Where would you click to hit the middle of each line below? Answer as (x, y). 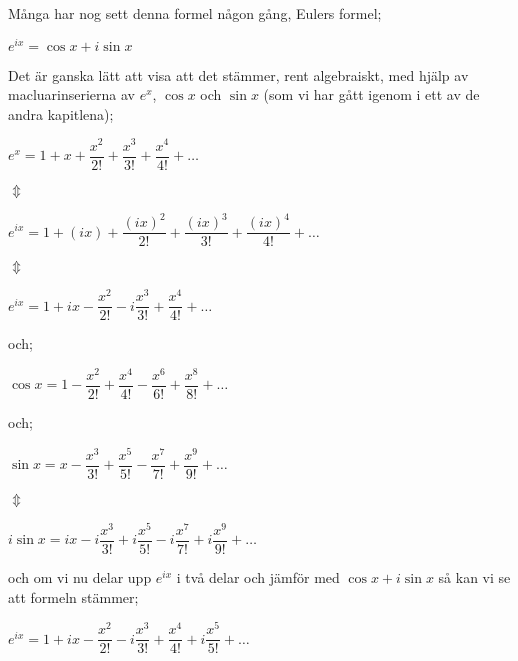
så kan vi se (474, 576)
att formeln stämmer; (73, 596)
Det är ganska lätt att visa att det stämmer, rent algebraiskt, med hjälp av (238, 74)
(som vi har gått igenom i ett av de (371, 94)
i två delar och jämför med (258, 576)
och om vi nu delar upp (80, 576)
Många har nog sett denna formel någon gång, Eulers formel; (195, 13)
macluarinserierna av (71, 94)
